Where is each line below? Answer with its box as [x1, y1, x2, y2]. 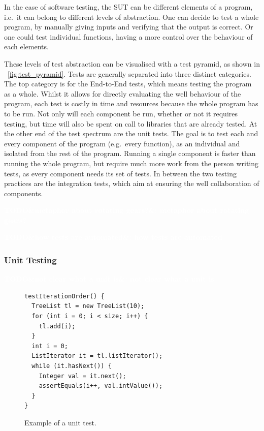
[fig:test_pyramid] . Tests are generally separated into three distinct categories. [8, 68, 251, 79]
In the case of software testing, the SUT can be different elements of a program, [4, 2, 253, 12]
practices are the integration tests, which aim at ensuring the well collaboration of [4, 178, 259, 189]
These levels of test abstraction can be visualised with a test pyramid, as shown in [4, 58, 260, 69]
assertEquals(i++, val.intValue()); [39, 382, 163, 390]
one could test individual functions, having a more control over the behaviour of [4, 31, 253, 42]
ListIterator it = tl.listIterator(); [31, 352, 163, 360]
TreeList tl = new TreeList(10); [31, 302, 145, 310]
